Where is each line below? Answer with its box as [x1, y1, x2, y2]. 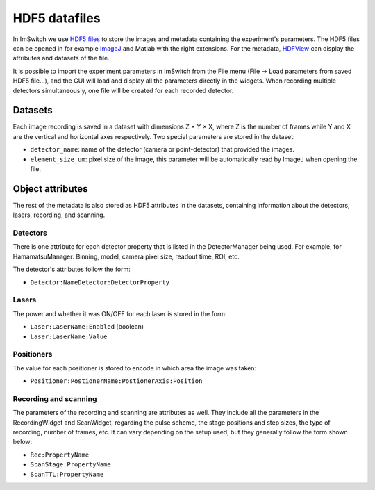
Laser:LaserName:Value [30, 332, 108, 341]
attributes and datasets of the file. [12, 54, 110, 63]
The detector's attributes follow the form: [12, 265, 131, 274]
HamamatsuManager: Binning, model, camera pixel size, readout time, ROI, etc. [12, 252, 240, 261]
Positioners [12, 350, 53, 359]
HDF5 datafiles [12, 10, 101, 26]
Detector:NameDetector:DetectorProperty [30, 278, 170, 286]
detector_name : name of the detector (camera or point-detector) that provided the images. [30, 145, 294, 154]
